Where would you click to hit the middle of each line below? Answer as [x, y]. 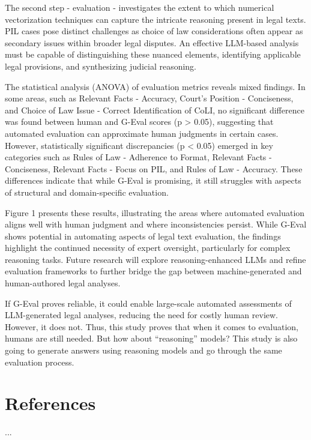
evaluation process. [40, 362]
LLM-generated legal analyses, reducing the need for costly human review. [141, 315]
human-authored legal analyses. [63, 283]
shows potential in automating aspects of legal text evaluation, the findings [143, 236]
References [50, 403]
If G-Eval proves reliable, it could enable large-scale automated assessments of [148, 303]
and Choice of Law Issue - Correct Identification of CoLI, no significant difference [155, 110]
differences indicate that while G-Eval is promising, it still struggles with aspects [153, 180]
